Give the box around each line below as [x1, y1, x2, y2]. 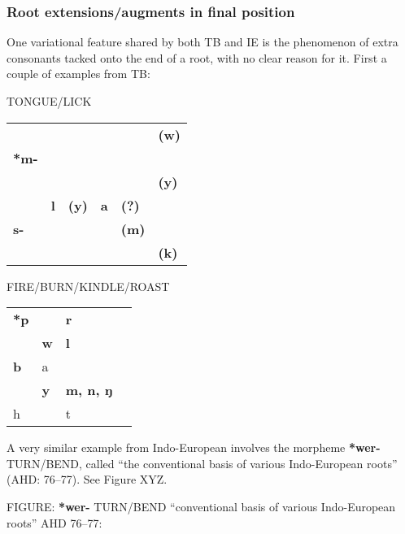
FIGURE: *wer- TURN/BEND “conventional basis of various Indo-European [7, 497, 396, 514]
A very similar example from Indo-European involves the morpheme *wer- [7, 439, 381, 456]
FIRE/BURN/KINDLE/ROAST [7, 277, 170, 294]
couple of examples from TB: [7, 65, 150, 82]
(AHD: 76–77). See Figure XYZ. [7, 471, 168, 488]
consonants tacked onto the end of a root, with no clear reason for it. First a [7, 49, 387, 66]
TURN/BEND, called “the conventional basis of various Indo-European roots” [7, 454, 398, 471]
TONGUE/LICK [7, 93, 92, 109]
